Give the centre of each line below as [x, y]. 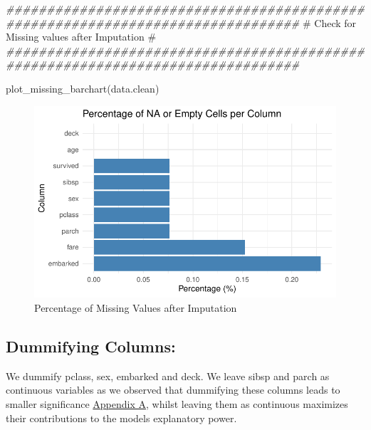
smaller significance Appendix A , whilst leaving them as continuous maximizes [177, 403]
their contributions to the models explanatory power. [121, 418]
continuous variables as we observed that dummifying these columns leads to [173, 390]
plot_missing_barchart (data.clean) [83, 88]
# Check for [329, 22]
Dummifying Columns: [91, 346]
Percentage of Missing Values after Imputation [136, 307]
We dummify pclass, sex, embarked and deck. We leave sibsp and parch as [168, 376]
